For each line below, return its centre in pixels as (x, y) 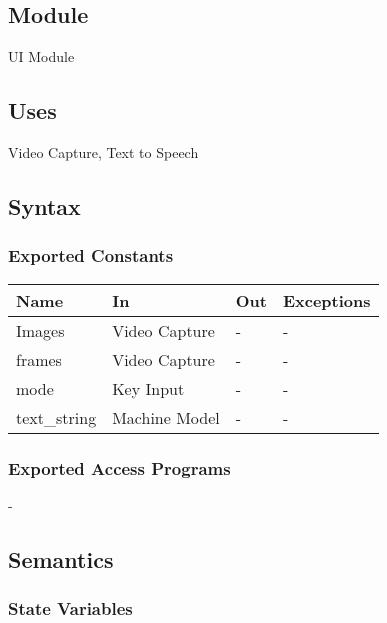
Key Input (148, 388)
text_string (56, 417)
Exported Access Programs (119, 467)
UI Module (41, 56)
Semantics (61, 558)
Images (40, 330)
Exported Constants (91, 255)
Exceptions (326, 300)
